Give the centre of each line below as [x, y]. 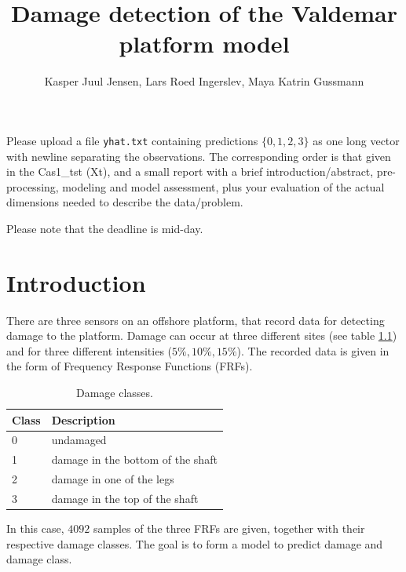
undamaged [79, 440]
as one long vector [356, 140]
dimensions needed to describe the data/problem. [125, 202]
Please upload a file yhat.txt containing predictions [132, 140]
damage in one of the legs [113, 479]
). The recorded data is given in [313, 350]
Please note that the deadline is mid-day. [105, 228]
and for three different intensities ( [90, 350]
